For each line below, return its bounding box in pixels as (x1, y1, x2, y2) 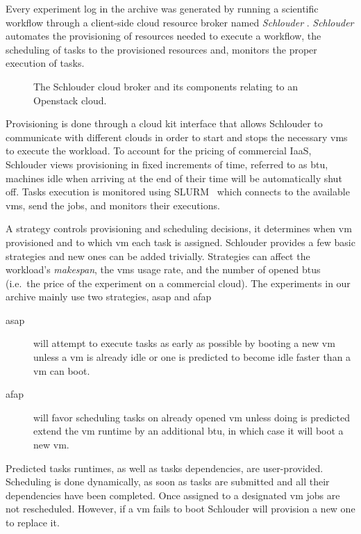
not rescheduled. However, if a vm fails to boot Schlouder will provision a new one (6, 501, 355, 516)
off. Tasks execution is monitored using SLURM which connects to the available (6, 184, 350, 199)
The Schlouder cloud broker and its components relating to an (33, 79, 299, 93)
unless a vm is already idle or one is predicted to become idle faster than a (33, 350, 351, 364)
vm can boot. (33, 363, 90, 378)
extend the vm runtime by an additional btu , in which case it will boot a (33, 423, 344, 438)
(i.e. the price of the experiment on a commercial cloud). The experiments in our (6, 275, 351, 290)
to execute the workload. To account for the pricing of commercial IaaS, (6, 143, 312, 158)
